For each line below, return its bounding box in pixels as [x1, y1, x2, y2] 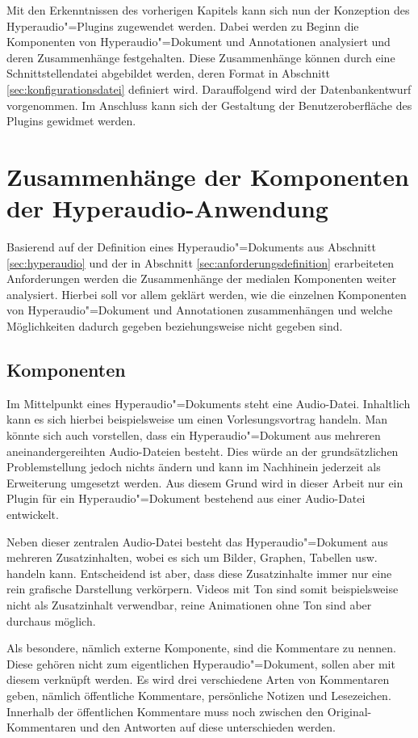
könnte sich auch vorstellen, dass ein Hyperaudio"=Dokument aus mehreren [6, 427, 381, 444]
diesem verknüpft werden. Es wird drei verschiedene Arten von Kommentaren [6, 671, 390, 688]
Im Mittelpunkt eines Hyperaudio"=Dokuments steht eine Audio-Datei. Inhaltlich [6, 394, 411, 411]
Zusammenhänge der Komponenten [6, 159, 409, 192]
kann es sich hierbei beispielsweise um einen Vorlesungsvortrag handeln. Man [6, 411, 388, 428]
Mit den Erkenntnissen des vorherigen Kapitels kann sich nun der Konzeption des [6, 2, 410, 18]
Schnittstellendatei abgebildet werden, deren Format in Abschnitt [6, 65, 331, 82]
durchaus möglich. [6, 612, 96, 629]
